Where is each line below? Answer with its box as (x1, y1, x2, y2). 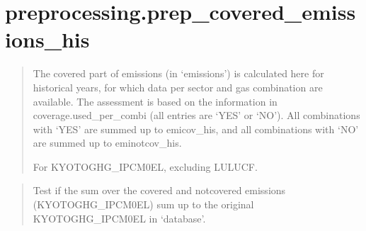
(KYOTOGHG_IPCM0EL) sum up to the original (33, 197, 254, 212)
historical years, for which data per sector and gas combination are (33, 79, 323, 94)
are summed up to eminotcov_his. (33, 135, 182, 150)
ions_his (5, 25, 90, 54)
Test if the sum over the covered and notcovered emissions (33, 183, 286, 198)
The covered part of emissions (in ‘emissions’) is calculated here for (33, 66, 324, 81)
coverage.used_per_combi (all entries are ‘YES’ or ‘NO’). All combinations (33, 108, 360, 123)
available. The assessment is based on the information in (33, 94, 278, 108)
